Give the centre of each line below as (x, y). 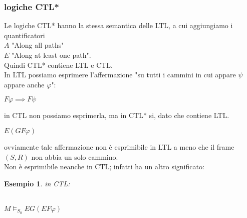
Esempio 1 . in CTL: (37, 183)
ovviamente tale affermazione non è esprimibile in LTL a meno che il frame (119, 146)
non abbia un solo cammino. (75, 156)
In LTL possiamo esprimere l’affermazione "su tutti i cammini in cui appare (120, 75)
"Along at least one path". (51, 55)
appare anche (24, 84)
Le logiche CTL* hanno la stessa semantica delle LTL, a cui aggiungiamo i (118, 25)
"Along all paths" (38, 45)
